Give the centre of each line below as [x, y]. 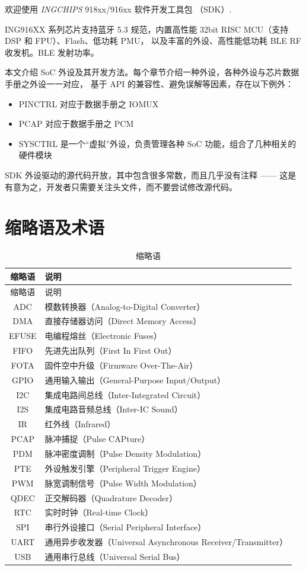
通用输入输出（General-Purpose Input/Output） [135, 380]
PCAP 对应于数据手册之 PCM [76, 124]
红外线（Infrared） [80, 424]
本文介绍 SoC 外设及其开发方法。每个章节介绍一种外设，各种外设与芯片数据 [152, 72]
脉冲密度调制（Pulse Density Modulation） [125, 453]
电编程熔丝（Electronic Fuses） [103, 336]
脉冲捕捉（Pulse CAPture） [97, 439]
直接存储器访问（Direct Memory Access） [123, 321]
